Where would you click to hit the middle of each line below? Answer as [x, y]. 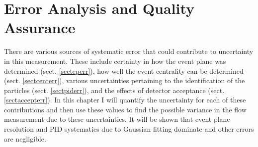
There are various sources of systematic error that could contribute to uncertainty [129, 51]
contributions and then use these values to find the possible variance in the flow [125, 109]
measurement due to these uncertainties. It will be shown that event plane [117, 119]
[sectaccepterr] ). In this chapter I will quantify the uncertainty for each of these [125, 100]
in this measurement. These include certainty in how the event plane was [115, 61]
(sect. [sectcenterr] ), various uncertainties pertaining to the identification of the [125, 80]
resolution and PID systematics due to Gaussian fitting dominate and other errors [129, 129]
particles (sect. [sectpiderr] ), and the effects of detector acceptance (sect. [114, 90]
